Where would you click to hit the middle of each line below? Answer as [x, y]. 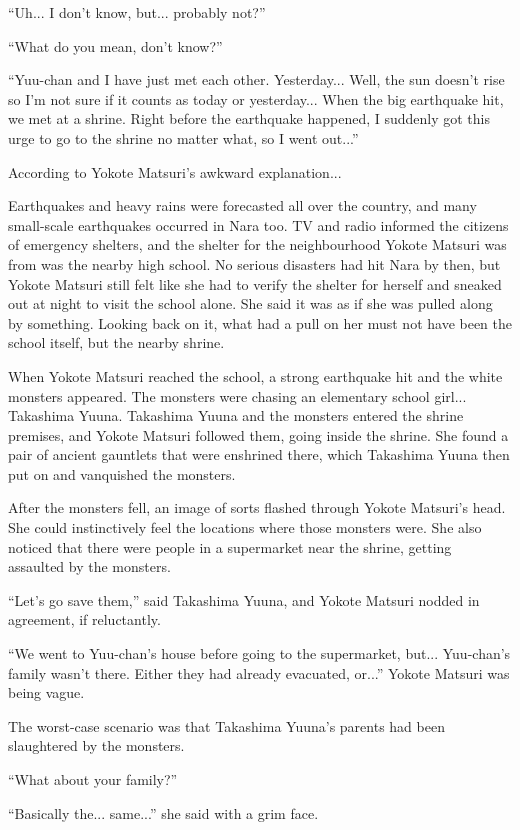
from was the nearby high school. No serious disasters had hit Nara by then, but [254, 263]
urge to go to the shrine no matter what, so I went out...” [183, 137]
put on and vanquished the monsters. [122, 473]
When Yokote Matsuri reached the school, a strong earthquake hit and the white [255, 375]
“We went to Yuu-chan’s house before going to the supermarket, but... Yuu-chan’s [259, 653]
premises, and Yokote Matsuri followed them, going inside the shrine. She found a [258, 434]
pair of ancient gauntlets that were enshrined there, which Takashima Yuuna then [259, 454]
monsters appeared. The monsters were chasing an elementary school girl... [237, 395]
